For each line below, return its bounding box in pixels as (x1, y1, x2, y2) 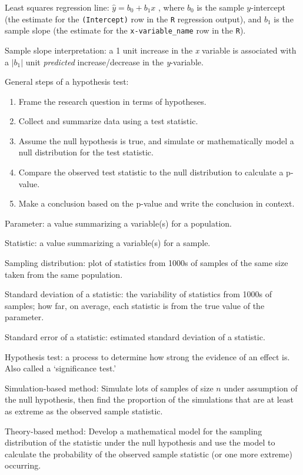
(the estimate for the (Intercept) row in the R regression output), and (5, 12, 262, 25)
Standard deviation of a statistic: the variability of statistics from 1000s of (5, 288, 272, 300)
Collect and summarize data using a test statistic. (18, 115, 198, 127)
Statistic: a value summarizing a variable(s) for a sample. (5, 237, 211, 249)
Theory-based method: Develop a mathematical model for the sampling (5, 424, 262, 437)
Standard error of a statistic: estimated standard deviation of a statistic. (5, 331, 265, 343)
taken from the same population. (5, 268, 123, 280)
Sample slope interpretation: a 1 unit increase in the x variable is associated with (5, 44, 297, 56)
